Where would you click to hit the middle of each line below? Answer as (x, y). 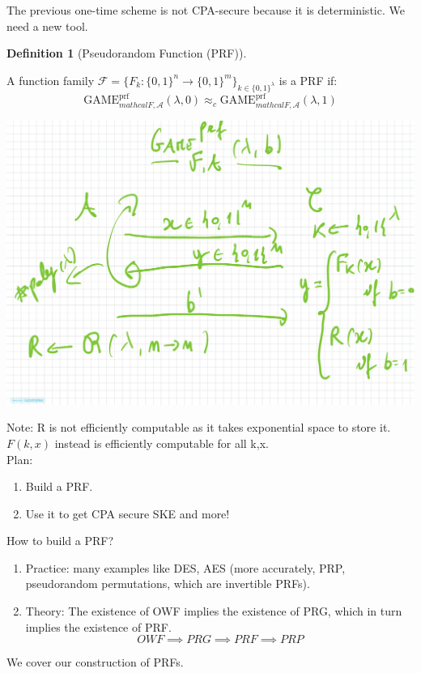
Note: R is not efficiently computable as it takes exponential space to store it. (199, 427)
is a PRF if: (308, 80)
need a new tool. (47, 26)
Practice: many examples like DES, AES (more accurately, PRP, (185, 567)
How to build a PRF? (60, 541)
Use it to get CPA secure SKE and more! (128, 513)
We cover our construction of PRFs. (95, 662)
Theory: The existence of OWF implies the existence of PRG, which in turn (214, 611)
